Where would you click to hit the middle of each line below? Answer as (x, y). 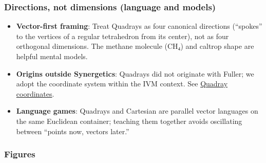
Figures (20, 154)
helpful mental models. (52, 56)
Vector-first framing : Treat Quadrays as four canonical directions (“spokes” (139, 26)
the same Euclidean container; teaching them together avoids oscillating (129, 121)
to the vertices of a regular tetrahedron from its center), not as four (122, 36)
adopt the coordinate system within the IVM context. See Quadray (122, 84)
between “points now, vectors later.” (73, 131)
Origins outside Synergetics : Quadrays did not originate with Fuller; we (135, 73)
